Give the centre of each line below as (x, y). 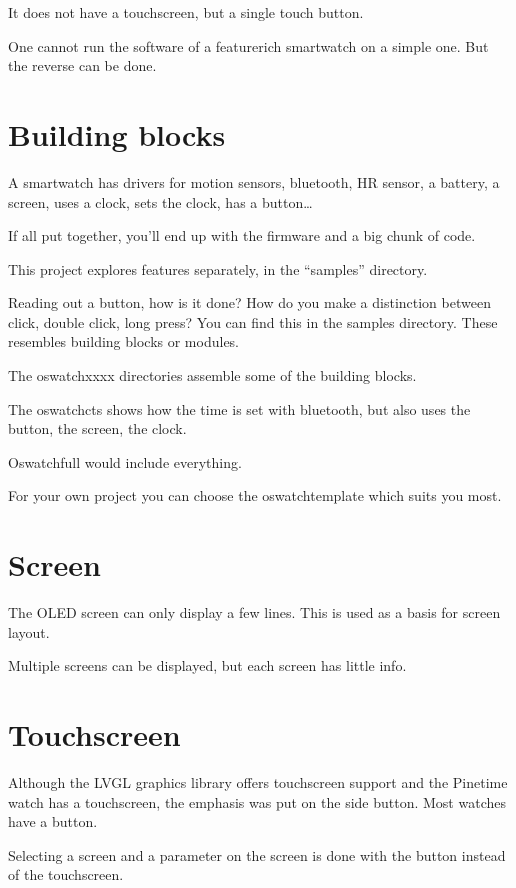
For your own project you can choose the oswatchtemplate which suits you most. (255, 495)
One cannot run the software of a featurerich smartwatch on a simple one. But (248, 45)
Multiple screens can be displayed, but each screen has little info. (207, 665)
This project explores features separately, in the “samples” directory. (218, 268)
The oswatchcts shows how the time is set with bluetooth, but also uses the (239, 408)
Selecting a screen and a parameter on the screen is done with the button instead (257, 854)
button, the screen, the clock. (97, 428)
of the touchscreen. (66, 874)
